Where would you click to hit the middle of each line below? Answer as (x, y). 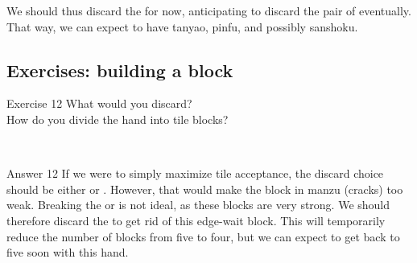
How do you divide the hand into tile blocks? (118, 119)
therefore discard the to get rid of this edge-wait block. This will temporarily (196, 220)
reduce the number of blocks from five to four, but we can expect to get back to (203, 236)
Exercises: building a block (120, 70)
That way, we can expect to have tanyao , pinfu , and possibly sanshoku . (182, 26)
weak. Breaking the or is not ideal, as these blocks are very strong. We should (198, 205)
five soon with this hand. (68, 252)
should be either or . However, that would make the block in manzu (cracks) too (205, 189)
